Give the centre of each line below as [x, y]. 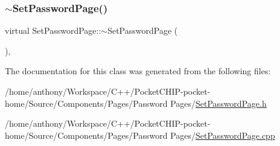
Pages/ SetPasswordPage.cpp [223, 135]
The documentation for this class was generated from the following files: [138, 71]
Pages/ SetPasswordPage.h [218, 103]
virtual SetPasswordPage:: [53, 30]
